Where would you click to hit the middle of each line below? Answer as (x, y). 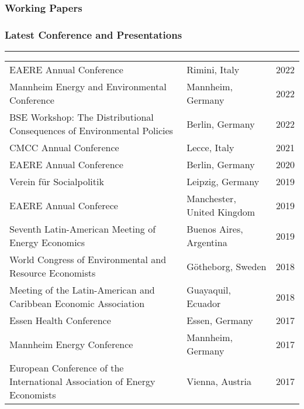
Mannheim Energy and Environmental (88, 87)
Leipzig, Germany (223, 182)
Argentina (207, 243)
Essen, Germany (220, 321)
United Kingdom (221, 212)
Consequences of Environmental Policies (91, 131)
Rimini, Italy (213, 70)
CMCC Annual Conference (64, 148)
